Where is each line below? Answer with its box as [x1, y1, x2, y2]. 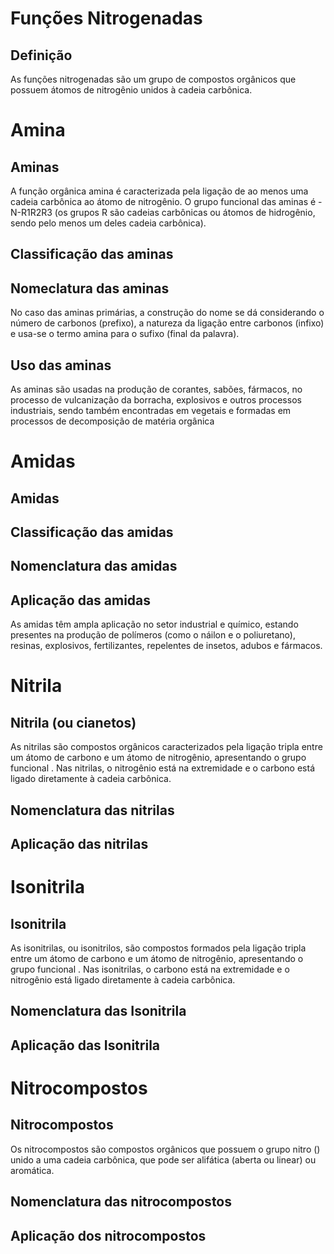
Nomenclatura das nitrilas [10, 802, 175, 819]
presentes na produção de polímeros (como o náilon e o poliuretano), [10, 629, 296, 641]
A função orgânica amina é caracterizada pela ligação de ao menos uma [10, 185, 309, 197]
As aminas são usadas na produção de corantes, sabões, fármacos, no [10, 383, 303, 396]
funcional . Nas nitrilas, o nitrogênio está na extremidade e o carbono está [10, 762, 316, 774]
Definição [10, 47, 73, 64]
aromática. [10, 1164, 55, 1176]
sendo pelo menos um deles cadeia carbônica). [10, 217, 207, 229]
